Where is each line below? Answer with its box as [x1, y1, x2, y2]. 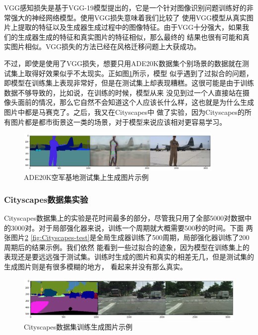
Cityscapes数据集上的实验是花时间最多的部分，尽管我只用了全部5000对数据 [4, 212, 245, 223]
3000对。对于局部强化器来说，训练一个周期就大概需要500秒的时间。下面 [10, 222, 244, 233]
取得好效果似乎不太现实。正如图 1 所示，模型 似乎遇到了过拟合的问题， [24, 68, 253, 78]
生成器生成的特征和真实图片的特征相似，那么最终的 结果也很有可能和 [17, 31, 243, 42]
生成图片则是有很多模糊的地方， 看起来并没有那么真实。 [4, 261, 187, 271]
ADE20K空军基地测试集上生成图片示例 [24, 172, 149, 182]
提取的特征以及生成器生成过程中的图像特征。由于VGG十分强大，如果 [17, 22, 243, 32]
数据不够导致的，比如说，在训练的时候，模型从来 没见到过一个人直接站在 [4, 87, 243, 97]
